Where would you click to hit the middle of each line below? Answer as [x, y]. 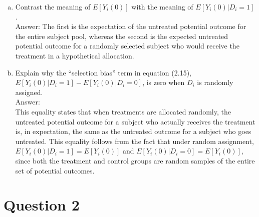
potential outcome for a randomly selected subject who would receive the [127, 46]
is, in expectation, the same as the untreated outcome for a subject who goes [133, 131]
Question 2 [42, 205]
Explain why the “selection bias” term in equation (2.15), [103, 72]
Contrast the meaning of [53, 6]
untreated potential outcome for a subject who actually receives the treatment [135, 121]
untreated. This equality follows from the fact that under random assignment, [135, 141]
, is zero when [164, 82]
